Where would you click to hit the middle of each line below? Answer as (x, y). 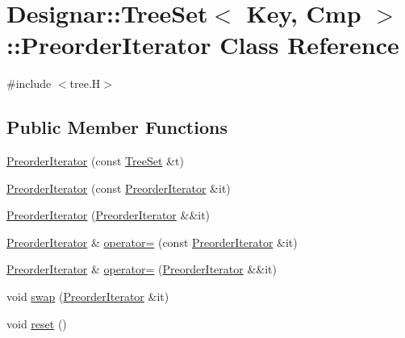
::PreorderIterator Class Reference (203, 45)
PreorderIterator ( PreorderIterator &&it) (109, 215)
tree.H (85, 83)
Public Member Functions (117, 127)
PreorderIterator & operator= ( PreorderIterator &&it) (142, 269)
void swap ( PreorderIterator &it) (88, 296)
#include (29, 83)
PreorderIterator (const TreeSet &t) (95, 161)
